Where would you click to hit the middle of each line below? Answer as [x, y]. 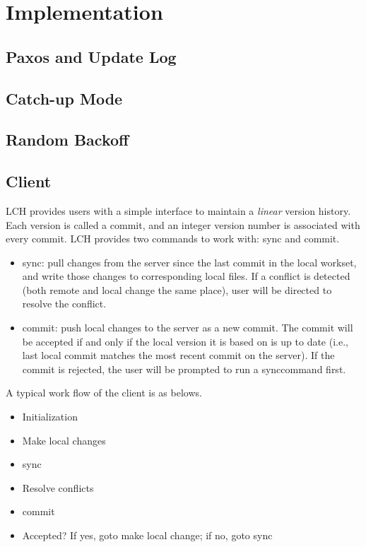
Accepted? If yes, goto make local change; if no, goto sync [147, 535]
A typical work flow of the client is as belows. [104, 393]
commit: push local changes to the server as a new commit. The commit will [188, 328]
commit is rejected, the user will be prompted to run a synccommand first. [184, 369]
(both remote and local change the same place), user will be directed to [177, 289]
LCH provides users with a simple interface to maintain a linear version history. [178, 210]
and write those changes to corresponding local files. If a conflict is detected [186, 276]
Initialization [50, 417]
